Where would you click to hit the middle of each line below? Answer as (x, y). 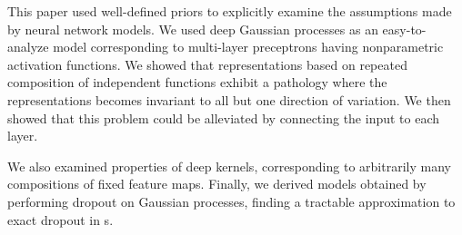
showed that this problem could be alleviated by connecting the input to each (224, 117)
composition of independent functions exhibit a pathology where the (197, 82)
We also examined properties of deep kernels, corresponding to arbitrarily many (229, 166)
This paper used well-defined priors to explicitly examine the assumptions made (230, 11)
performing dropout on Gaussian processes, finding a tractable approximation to (231, 201)
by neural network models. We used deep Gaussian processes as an (193, 29)
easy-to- (404, 29)
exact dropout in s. (60, 219)
